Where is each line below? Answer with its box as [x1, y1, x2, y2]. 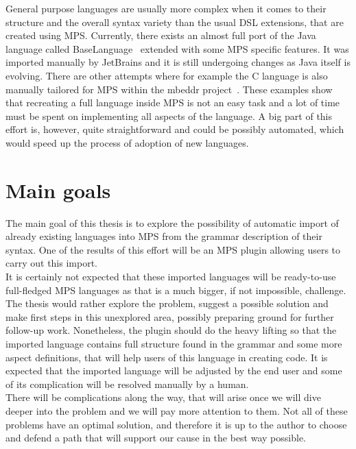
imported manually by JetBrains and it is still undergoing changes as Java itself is [5, 55, 351, 69]
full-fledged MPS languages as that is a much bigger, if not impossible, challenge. [5, 282, 346, 297]
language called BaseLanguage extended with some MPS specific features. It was [5, 41, 349, 56]
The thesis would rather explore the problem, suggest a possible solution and [5, 296, 329, 311]
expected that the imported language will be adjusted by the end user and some [5, 363, 342, 378]
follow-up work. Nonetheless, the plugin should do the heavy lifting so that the [5, 323, 337, 337]
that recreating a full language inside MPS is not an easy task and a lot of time [5, 95, 340, 110]
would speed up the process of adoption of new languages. [5, 135, 249, 149]
